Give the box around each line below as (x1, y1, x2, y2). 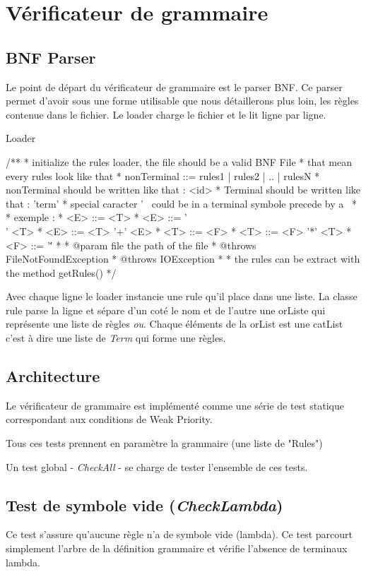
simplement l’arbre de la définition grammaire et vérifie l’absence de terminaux (6, 541, 348, 556)
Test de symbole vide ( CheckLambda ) (6, 494, 283, 516)
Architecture (6, 365, 100, 387)
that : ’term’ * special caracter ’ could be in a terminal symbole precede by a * (6, 196, 357, 210)
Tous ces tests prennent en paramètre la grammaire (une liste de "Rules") (6, 436, 323, 451)
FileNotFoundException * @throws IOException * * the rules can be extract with (6, 251, 360, 266)
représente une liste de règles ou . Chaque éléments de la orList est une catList (6, 316, 343, 331)
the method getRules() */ (6, 265, 117, 280)
